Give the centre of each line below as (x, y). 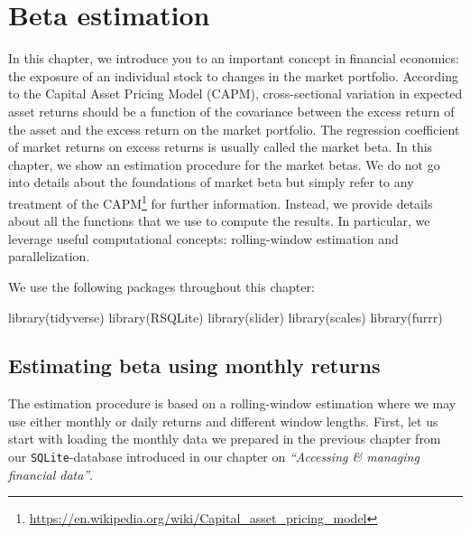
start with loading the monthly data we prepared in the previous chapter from (225, 439)
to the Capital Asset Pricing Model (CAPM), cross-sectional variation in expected (235, 94)
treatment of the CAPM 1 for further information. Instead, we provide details (221, 201)
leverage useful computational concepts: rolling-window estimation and (203, 238)
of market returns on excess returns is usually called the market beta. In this (221, 147)
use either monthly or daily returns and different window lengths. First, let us (223, 421)
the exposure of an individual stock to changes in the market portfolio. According (233, 75)
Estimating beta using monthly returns (194, 365)
